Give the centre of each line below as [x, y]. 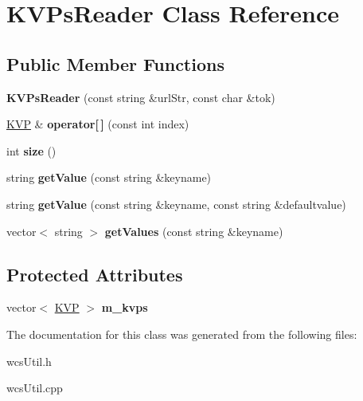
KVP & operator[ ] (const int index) [98, 124]
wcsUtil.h [29, 361]
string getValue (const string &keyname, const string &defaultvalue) [176, 204]
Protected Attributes [95, 274]
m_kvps [125, 307]
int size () [31, 150]
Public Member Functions [115, 63]
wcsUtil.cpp [35, 388]
